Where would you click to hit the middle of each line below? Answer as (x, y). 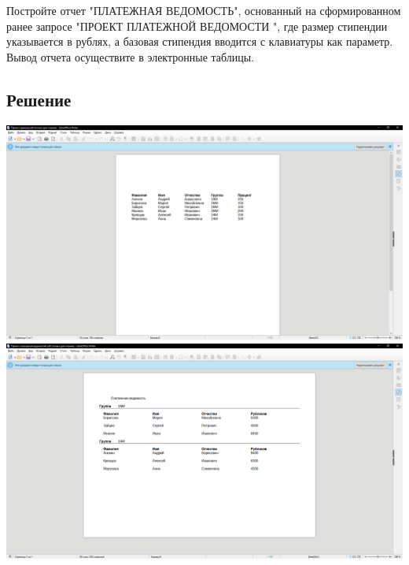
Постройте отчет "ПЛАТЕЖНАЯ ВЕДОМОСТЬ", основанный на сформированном (204, 10)
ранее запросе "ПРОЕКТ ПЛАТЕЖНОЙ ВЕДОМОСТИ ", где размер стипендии (197, 26)
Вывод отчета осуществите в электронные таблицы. (131, 56)
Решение (39, 99)
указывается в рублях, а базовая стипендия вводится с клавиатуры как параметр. (200, 41)
